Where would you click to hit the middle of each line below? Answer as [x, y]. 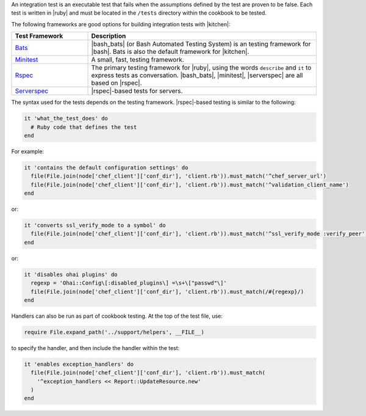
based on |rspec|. [117, 83]
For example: [28, 151]
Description [109, 36]
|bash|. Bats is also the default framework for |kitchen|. [170, 52]
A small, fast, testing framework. [138, 60]
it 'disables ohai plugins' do [71, 274]
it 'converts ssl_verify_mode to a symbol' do [95, 225]
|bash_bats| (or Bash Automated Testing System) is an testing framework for [201, 44]
